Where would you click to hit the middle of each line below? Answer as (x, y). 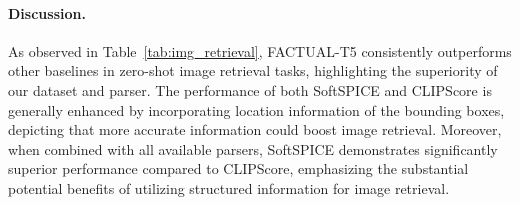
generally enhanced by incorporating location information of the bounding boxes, (256, 109)
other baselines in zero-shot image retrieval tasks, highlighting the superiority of (253, 70)
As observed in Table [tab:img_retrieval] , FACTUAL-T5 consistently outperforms (260, 50)
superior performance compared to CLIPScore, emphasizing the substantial (238, 168)
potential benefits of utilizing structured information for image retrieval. (229, 187)
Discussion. (47, 12)
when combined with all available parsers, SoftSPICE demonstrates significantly (253, 148)
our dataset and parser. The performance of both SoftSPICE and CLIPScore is (250, 89)
